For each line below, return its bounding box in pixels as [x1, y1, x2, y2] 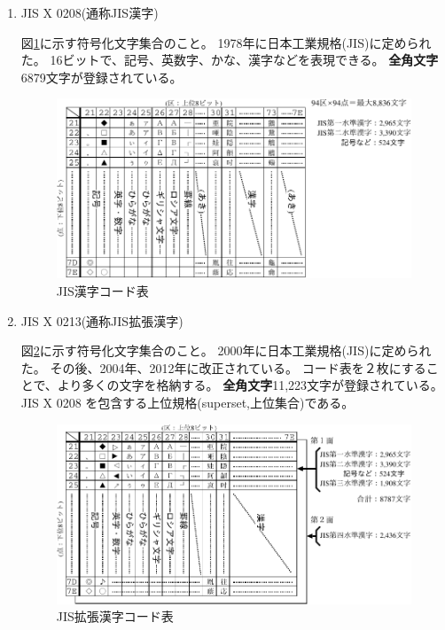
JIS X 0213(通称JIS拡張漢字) [20, 311, 183, 330]
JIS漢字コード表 [56, 281, 149, 299]
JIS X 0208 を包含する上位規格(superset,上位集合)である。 [20, 393, 355, 411]
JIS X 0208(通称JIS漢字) [20, 4, 159, 21]
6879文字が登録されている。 [20, 67, 183, 86]
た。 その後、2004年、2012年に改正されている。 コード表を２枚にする [20, 358, 426, 377]
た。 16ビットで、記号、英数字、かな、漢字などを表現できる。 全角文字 [20, 51, 439, 69]
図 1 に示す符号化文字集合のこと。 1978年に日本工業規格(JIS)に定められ [20, 33, 432, 51]
